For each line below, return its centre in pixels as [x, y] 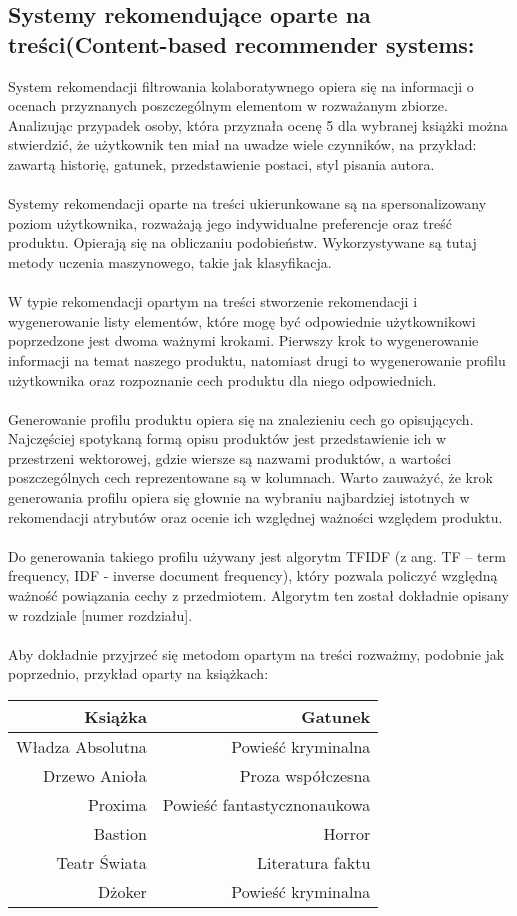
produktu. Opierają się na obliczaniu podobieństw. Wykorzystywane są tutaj [242, 242]
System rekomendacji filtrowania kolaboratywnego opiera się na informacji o [241, 85]
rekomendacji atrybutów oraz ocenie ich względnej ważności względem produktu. [255, 516]
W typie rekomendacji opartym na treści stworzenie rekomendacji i [213, 301]
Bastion [120, 833]
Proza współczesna [305, 775]
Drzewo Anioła [94, 775]
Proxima [117, 804]
